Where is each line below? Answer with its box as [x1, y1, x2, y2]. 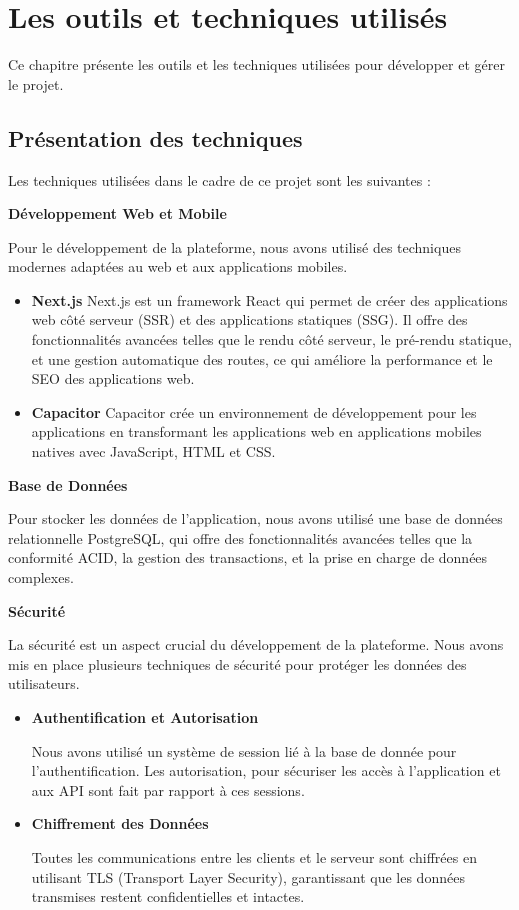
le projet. [8, 73, 64, 94]
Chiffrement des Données [31, 813, 209, 834]
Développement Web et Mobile [8, 203, 227, 224]
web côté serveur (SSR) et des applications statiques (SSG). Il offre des [31, 309, 468, 330]
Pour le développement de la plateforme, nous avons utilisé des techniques [8, 236, 461, 257]
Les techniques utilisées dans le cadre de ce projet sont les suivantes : [8, 169, 431, 190]
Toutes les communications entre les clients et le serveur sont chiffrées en [31, 846, 477, 867]
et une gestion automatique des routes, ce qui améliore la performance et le [31, 348, 493, 369]
